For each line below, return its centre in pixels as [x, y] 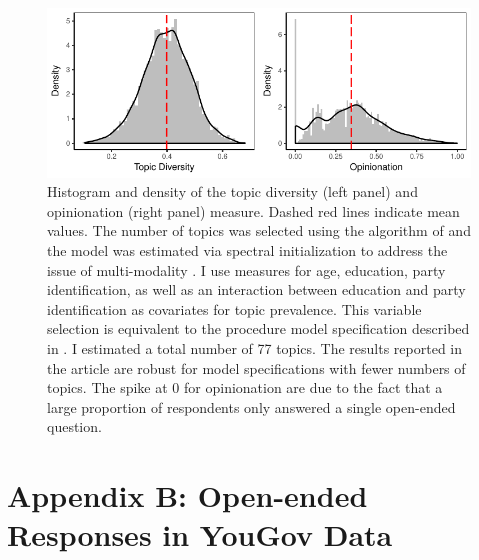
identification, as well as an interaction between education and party [256, 289]
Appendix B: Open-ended [187, 495]
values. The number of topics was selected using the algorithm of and [259, 230]
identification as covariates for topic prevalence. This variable [234, 308]
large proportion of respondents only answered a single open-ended [251, 406]
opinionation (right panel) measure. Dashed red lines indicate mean [253, 210]
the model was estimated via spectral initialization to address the [247, 249]
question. [74, 426]
